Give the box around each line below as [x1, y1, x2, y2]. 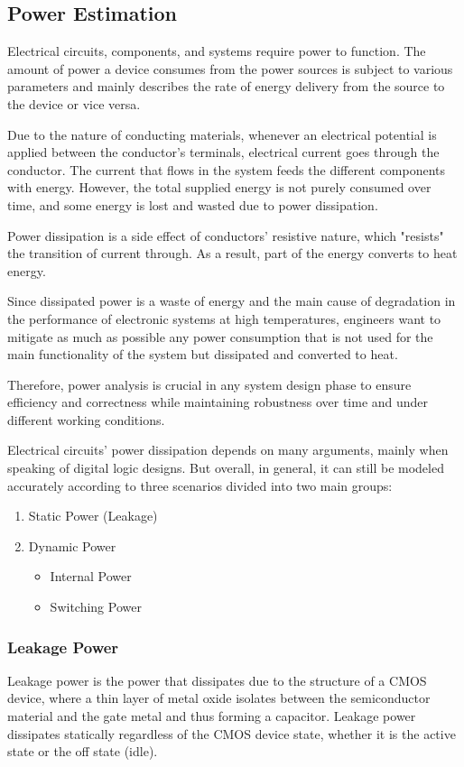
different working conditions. [7, 410, 165, 429]
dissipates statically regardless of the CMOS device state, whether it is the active [7, 724, 456, 743]
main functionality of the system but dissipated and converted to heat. [7, 345, 398, 364]
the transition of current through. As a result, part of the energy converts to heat [7, 244, 458, 263]
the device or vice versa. [7, 94, 141, 113]
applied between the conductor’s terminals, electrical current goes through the [7, 143, 440, 162]
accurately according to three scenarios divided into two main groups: [7, 476, 393, 494]
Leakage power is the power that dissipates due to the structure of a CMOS [7, 670, 427, 689]
